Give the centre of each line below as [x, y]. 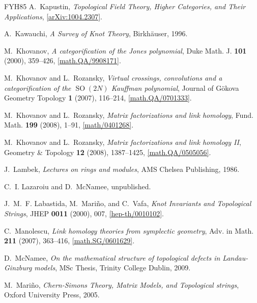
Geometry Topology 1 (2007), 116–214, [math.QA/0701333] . [98, 98]
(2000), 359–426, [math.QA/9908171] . [63, 60]
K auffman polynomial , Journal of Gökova [175, 87]
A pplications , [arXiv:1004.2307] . [53, 16]
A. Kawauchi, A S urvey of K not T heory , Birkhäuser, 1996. [96, 33]
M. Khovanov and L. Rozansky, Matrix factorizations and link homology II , [123, 142]
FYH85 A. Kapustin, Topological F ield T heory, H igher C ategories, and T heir [125, 6]
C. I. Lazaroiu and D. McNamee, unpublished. [78, 186]
